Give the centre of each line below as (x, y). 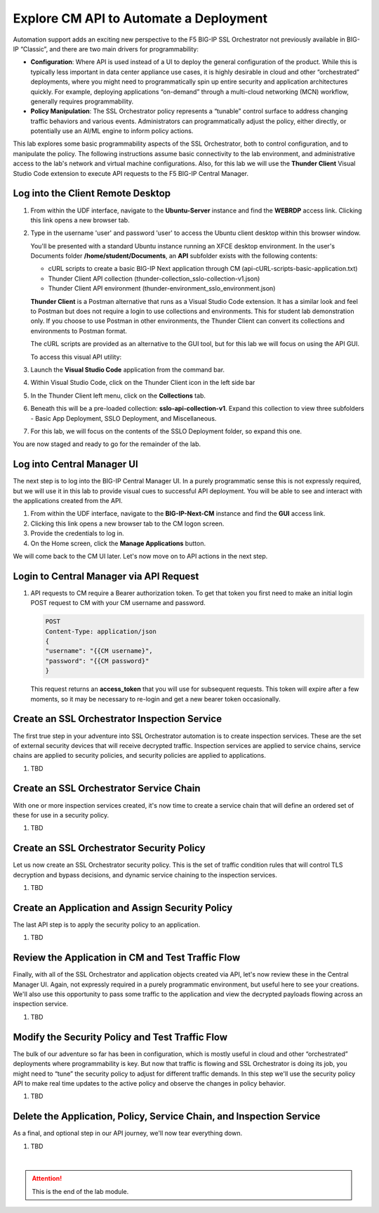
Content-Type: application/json (101, 631)
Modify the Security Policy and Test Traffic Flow (120, 1037)
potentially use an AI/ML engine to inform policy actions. (112, 131)
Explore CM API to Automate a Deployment (140, 18)
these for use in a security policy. (61, 815)
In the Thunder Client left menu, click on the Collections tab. (118, 395)
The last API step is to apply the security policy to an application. (106, 925)
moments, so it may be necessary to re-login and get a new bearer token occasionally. (155, 699)
